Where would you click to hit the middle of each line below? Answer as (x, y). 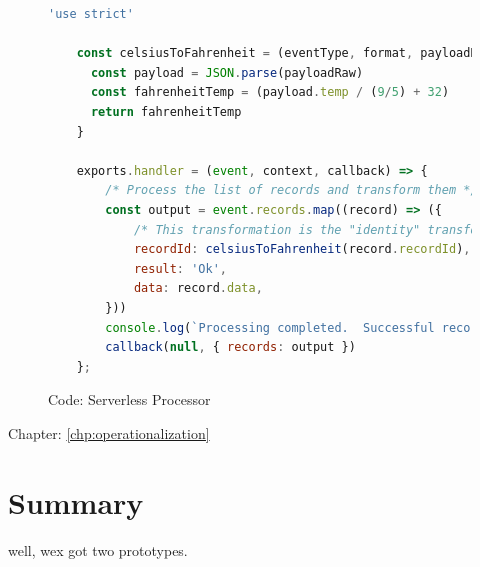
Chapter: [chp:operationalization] (109, 432)
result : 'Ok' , (180, 268)
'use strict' (91, 14)
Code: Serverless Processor (129, 399)
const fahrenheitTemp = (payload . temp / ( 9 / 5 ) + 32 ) (270, 92)
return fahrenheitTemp (166, 111)
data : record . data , (198, 288)
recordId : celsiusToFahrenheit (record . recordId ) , (302, 249)
